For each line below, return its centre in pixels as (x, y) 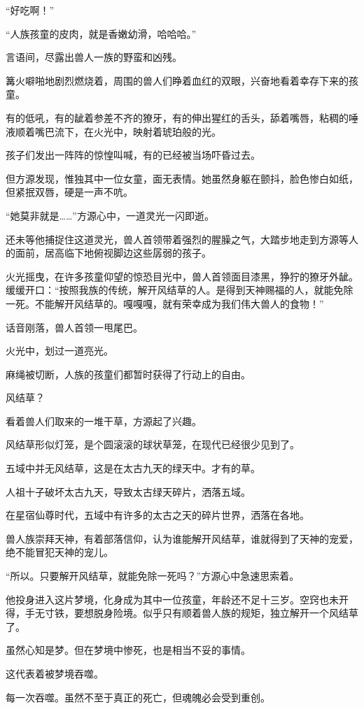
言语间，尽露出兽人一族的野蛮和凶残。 (94, 57)
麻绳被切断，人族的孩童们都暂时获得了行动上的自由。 (128, 374)
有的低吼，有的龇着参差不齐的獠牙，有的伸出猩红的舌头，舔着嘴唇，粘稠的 (177, 117)
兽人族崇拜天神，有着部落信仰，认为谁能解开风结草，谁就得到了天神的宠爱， (182, 538)
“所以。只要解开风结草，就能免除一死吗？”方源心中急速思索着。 (153, 576)
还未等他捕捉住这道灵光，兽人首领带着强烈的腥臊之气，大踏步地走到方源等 (177, 239)
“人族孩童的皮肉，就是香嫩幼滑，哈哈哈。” (101, 33)
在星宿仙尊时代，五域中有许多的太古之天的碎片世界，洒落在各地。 (157, 515)
